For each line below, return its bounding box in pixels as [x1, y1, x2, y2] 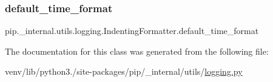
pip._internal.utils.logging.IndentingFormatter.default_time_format [5, 24, 259, 37]
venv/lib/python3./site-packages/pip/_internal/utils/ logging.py [5, 65, 243, 78]
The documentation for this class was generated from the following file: [5, 44, 269, 57]
